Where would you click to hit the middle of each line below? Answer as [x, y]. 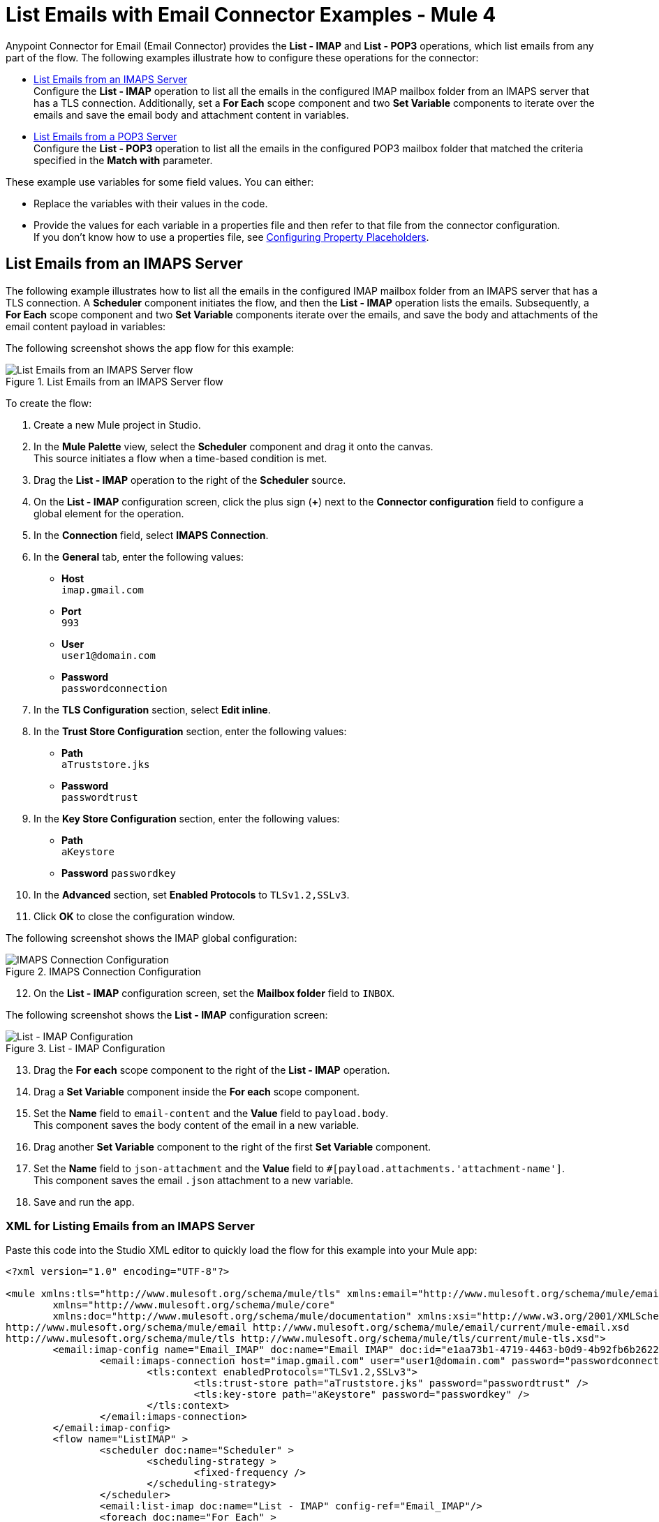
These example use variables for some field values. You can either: [160, 182]
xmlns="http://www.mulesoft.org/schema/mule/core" [194, 1305]
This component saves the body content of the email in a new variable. [197, 1125]
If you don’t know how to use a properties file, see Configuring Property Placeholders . [231, 237]
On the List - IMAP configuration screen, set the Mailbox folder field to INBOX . [214, 993]
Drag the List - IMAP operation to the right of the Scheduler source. [190, 480]
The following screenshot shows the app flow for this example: [150, 348]
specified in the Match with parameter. [123, 160]
